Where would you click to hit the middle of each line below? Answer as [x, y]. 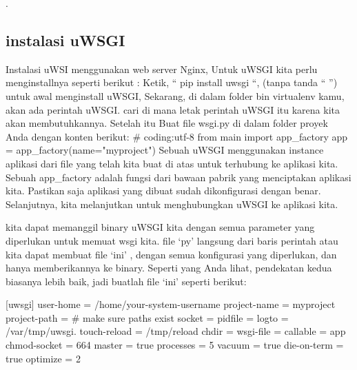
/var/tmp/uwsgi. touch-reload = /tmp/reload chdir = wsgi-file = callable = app [176, 331]
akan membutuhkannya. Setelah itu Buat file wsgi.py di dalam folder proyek [167, 123]
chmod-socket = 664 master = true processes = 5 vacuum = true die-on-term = [175, 345]
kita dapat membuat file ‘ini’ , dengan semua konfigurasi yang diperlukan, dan [171, 254]
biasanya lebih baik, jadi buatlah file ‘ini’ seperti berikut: [126, 281]
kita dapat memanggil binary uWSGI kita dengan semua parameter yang [160, 227]
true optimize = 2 [43, 358]
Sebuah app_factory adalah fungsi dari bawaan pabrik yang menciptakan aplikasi [178, 177]
